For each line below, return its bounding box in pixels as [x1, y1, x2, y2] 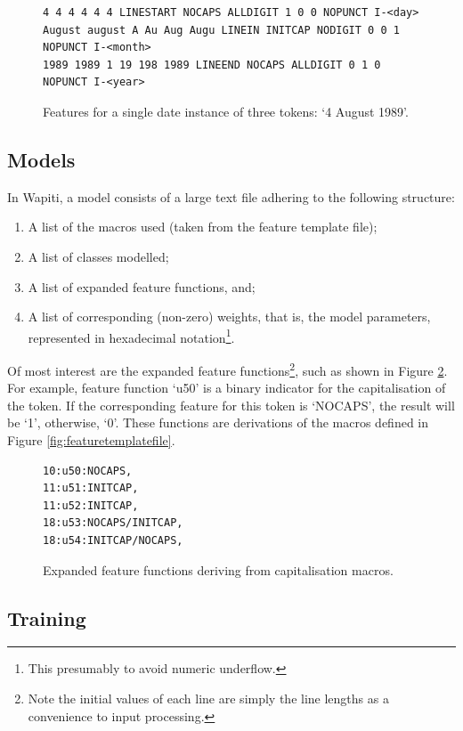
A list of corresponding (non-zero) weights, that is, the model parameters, [28, 307, 431, 326]
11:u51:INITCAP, [43, 482, 139, 495]
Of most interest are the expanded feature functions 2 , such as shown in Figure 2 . [7, 358, 448, 379]
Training [7, 604, 86, 631]
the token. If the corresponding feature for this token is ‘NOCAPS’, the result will [7, 395, 455, 414]
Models [7, 145, 76, 173]
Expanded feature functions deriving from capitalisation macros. [43, 560, 394, 579]
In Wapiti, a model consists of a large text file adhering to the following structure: [7, 187, 455, 206]
